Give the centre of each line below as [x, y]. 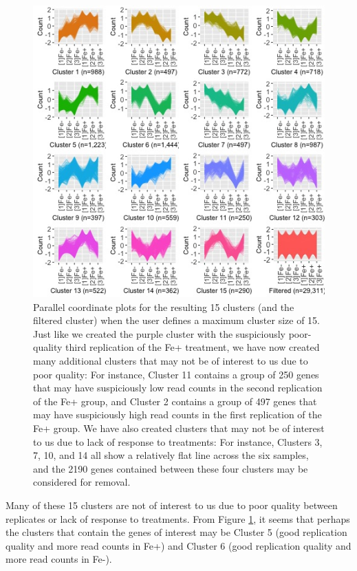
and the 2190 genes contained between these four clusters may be [171, 468]
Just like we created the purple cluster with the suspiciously [160, 333]
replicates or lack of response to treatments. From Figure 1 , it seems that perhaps [178, 518]
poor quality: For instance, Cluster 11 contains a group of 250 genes [176, 374]
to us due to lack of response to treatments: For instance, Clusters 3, [178, 441]
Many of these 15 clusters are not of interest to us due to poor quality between [172, 505]
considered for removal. [82, 482]
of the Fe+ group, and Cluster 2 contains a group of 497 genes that [175, 401]
